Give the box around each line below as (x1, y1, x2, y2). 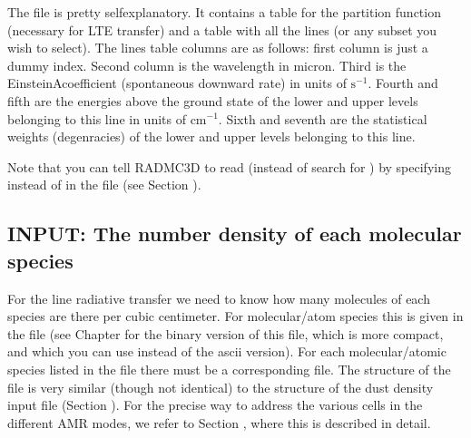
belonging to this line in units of (7, 109, 186, 128)
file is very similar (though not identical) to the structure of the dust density (7, 377, 434, 396)
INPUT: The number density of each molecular (7, 219, 462, 248)
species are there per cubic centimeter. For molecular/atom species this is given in (7, 307, 464, 326)
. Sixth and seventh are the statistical (218, 109, 427, 128)
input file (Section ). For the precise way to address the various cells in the (7, 395, 423, 414)
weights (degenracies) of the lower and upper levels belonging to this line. (7, 127, 416, 146)
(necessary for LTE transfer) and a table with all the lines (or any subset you (7, 20, 437, 39)
